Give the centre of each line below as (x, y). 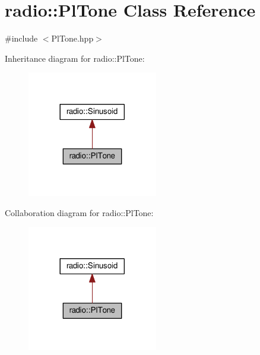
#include (21, 38)
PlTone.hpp (72, 38)
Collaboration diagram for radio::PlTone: (79, 212)
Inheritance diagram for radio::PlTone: (75, 58)
